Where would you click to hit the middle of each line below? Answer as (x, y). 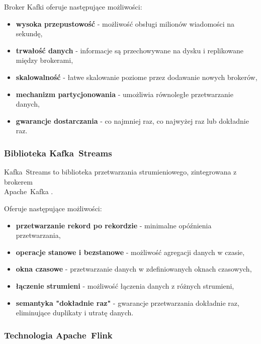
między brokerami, (45, 60)
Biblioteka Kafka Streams (58, 153)
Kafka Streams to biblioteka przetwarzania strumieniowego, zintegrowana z (120, 172)
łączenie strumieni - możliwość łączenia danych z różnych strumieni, (125, 285)
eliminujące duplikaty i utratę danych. (75, 313)
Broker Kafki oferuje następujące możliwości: (73, 7)
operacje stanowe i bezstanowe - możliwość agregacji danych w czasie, (130, 252)
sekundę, (29, 33)
